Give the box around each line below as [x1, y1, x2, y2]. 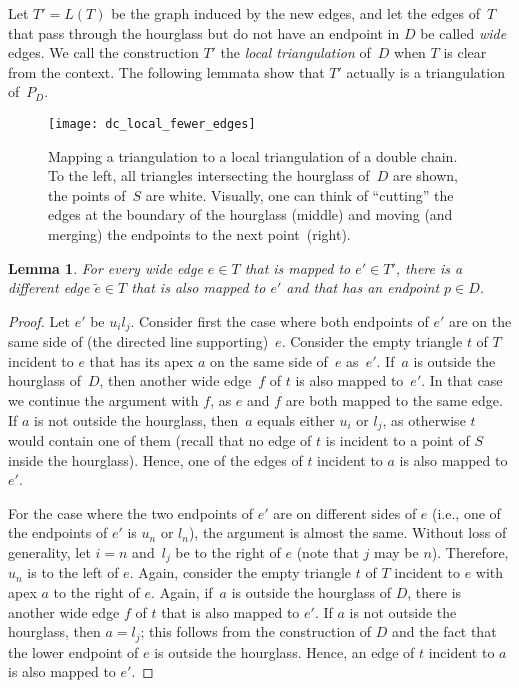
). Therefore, [431, 542, 509, 563]
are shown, [392, 165, 458, 186]
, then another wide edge [99, 370, 252, 391]
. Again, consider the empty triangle [129, 562, 352, 583]
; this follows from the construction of [140, 621, 372, 642]
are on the [448, 310, 512, 331]
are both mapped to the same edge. [285, 390, 503, 411]
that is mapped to [244, 257, 351, 278]
